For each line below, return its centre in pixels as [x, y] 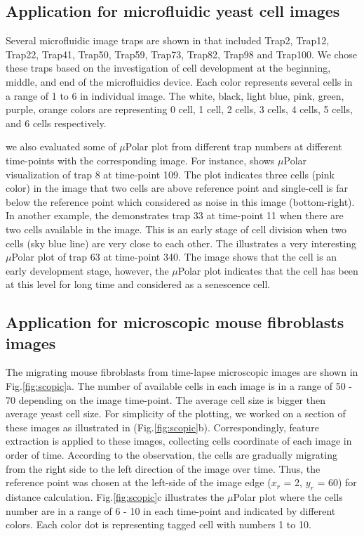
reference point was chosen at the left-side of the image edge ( [139, 482]
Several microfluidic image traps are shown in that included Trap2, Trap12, [168, 40]
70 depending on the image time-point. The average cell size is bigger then [166, 399]
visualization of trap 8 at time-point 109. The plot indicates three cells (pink [170, 174]
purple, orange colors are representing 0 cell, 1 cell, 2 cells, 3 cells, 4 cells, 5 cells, [179, 109]
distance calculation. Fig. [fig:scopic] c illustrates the [115, 497]
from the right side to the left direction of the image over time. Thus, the [163, 468]
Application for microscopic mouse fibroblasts [175, 322]
